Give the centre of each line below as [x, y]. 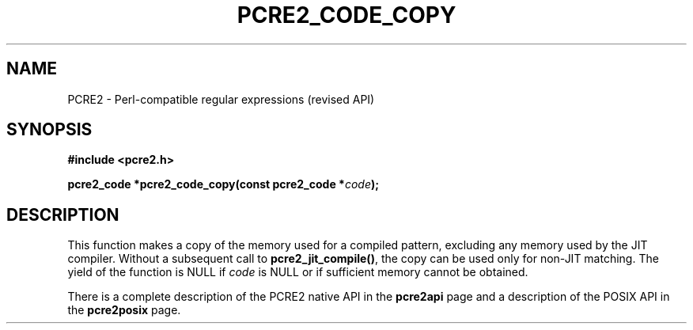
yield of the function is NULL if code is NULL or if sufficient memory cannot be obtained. [298, 272]
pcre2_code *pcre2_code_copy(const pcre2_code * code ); [223, 184]
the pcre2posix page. [124, 310]
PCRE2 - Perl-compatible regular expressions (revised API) [221, 99]
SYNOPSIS [49, 130]
